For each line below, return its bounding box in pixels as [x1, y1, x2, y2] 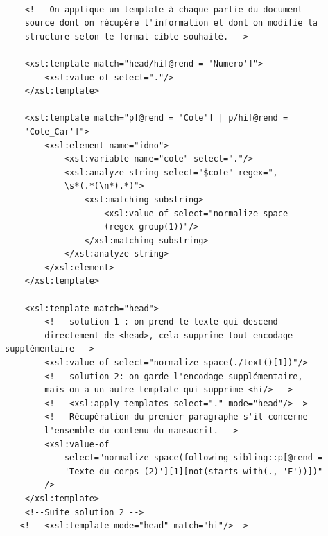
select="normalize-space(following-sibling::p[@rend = [64, 453, 323, 463]
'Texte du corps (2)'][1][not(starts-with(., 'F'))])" [64, 466, 323, 476]
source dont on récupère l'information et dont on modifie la [24, 18, 318, 28]
